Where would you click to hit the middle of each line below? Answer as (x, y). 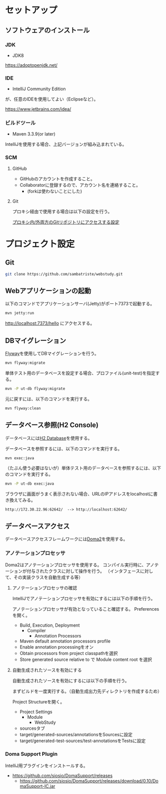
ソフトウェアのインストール (48, 30)
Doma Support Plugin (31, 754)
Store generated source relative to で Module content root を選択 (86, 660)
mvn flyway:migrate (25, 363)
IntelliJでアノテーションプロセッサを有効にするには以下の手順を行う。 (83, 599)
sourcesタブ (32, 728)
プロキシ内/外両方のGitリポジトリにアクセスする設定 (66, 222)
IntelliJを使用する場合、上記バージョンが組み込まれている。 (66, 144)
